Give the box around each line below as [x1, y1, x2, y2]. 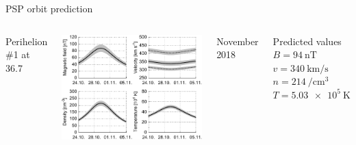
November [216, 34, 259, 48]
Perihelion [5, 34, 48, 48]
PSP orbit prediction [5, 1, 93, 15]
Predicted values [272, 34, 342, 48]
